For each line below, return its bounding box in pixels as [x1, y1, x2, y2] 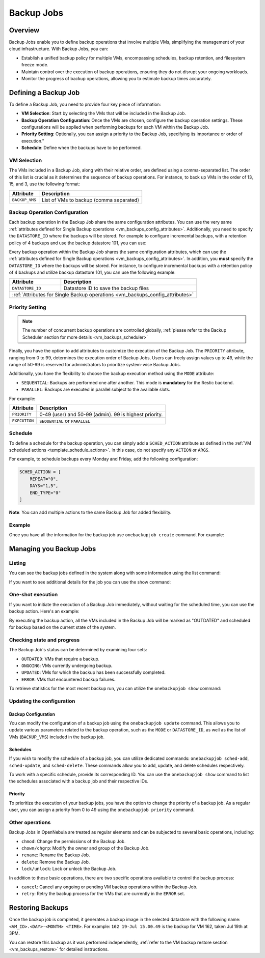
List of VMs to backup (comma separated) [42, 197, 139, 203]
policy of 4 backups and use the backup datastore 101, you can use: [9, 240, 147, 246]
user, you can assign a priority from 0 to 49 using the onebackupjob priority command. [9, 807, 195, 813]
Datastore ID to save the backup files [63, 285, 149, 292]
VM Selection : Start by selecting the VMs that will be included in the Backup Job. [21, 111, 186, 116]
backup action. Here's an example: [9, 609, 79, 614]
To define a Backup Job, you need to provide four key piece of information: [9, 101, 161, 107]
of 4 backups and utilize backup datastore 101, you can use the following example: [9, 269, 176, 275]
